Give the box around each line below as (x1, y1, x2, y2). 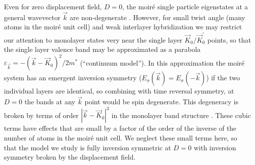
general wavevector (4, 12, 61, 22)
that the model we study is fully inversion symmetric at (4, 142, 171, 152)
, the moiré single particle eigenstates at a (122, 1, 248, 11)
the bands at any (24, 96, 76, 107)
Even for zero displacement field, (4, 1, 102, 11)
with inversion (194, 142, 236, 152)
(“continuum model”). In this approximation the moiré (80, 57, 245, 68)
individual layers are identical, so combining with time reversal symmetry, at (4, 86, 234, 96)
